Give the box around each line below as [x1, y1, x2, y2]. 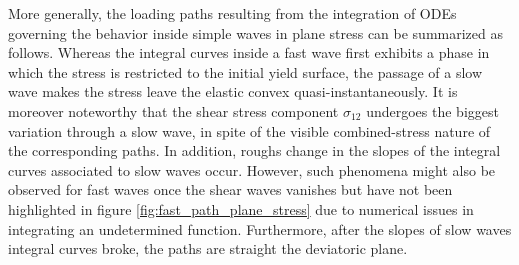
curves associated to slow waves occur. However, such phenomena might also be [8, 159, 496, 180]
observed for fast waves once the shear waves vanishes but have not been [8, 179, 453, 200]
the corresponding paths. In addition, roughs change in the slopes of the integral [8, 140, 501, 161]
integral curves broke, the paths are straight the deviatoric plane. [8, 238, 408, 259]
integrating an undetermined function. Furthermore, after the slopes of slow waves [8, 218, 512, 239]
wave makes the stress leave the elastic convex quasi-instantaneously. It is [8, 81, 458, 102]
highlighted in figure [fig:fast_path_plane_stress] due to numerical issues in [8, 198, 474, 219]
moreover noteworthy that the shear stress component [8, 100, 339, 121]
